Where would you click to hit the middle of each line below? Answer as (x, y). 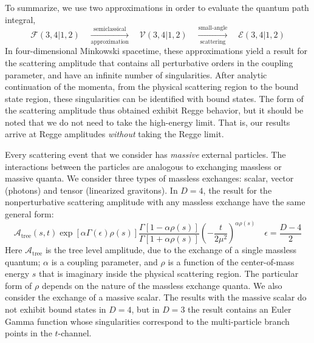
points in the (29, 333)
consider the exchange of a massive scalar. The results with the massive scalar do (156, 297)
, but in (145, 309)
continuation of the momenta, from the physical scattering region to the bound (152, 87)
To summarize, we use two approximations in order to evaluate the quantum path (157, 7)
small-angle (213, 28)
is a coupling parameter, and (104, 261)
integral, (20, 19)
